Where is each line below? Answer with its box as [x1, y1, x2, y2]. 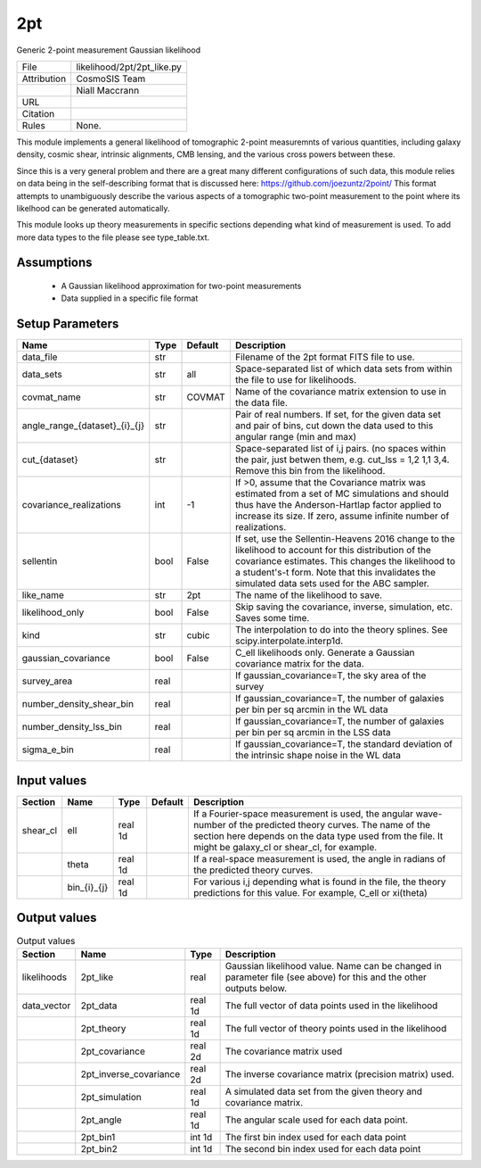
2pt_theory [80, 1022, 126, 1034]
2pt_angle [80, 1114, 122, 1126]
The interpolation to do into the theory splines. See [234, 624, 449, 636]
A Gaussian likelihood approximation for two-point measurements [61, 281, 302, 292]
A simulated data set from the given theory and [224, 1085, 423, 1098]
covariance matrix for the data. [234, 658, 364, 670]
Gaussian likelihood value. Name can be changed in [224, 959, 443, 972]
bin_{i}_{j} [67, 881, 109, 893]
